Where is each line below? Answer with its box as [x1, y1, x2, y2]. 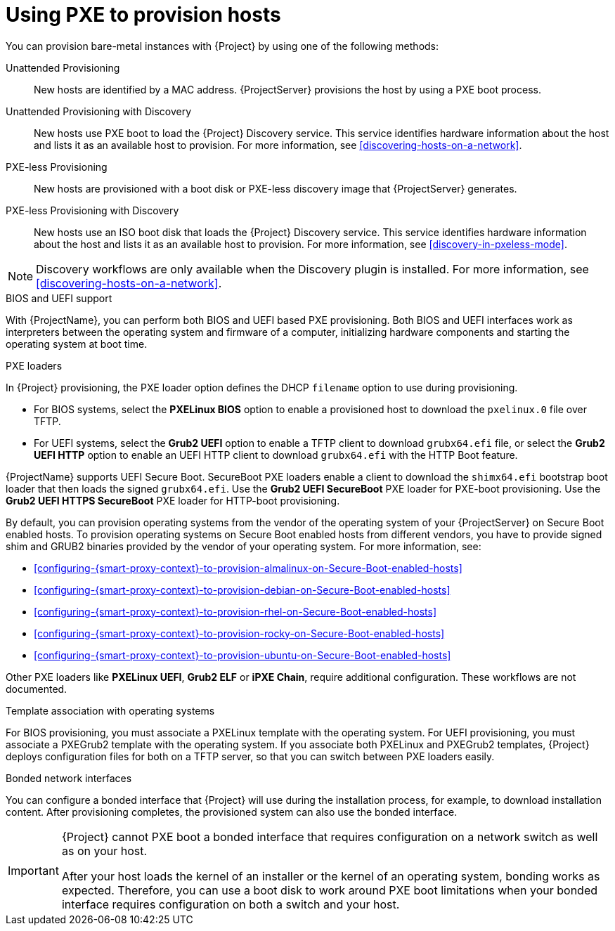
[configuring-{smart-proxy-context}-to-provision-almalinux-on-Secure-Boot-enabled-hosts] [34, 561, 462, 574]
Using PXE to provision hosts [6, 3, 281, 27]
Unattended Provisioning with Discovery [6, 105, 192, 117]
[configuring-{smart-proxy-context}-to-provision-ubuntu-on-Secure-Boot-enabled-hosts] [34, 649, 451, 661]
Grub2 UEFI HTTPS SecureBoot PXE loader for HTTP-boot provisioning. [6, 494, 340, 507]
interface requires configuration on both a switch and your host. [61, 897, 400, 911]
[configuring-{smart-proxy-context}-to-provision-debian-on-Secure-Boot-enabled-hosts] [34, 583, 451, 596]
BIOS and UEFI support [6, 292, 112, 304]
